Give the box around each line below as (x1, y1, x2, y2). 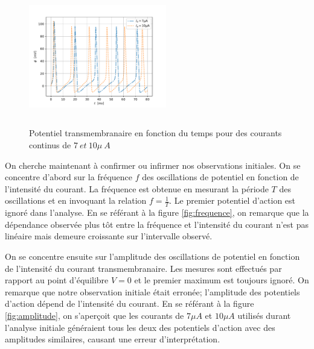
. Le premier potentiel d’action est (169, 194, 296, 207)
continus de (29, 138, 71, 151)
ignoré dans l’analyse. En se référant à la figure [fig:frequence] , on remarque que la (5, 206, 309, 219)
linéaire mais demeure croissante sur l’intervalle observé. (5, 230, 213, 242)
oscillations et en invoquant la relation (5, 194, 147, 207)
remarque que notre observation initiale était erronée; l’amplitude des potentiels (5, 285, 300, 298)
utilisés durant (237, 309, 291, 321)
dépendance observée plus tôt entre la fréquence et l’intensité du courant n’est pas (5, 218, 309, 230)
